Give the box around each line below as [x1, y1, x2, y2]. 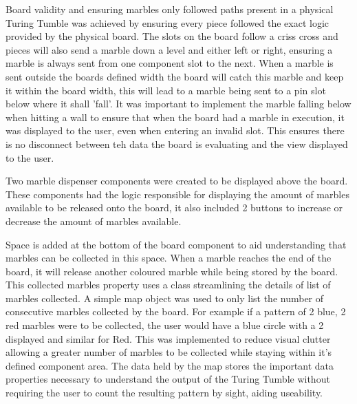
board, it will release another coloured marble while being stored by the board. [6, 264, 338, 278]
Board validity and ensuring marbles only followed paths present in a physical [6, 2, 334, 16]
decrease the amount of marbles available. [6, 213, 182, 228]
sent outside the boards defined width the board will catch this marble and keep [6, 69, 344, 83]
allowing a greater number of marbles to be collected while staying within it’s [6, 345, 332, 359]
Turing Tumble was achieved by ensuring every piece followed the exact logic [6, 15, 329, 30]
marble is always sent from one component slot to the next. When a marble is [6, 56, 334, 70]
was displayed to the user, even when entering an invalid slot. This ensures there [6, 123, 345, 138]
